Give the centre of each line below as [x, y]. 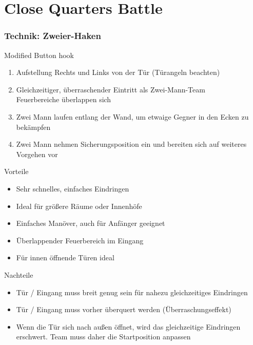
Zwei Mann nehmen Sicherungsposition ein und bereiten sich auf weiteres [131, 144]
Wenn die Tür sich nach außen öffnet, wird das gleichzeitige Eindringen [128, 326]
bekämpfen [33, 127]
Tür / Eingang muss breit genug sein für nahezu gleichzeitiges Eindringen [132, 292]
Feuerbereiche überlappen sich [64, 99]
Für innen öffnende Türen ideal [65, 257]
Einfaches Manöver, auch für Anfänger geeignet [91, 223]
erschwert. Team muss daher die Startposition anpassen [103, 337]
